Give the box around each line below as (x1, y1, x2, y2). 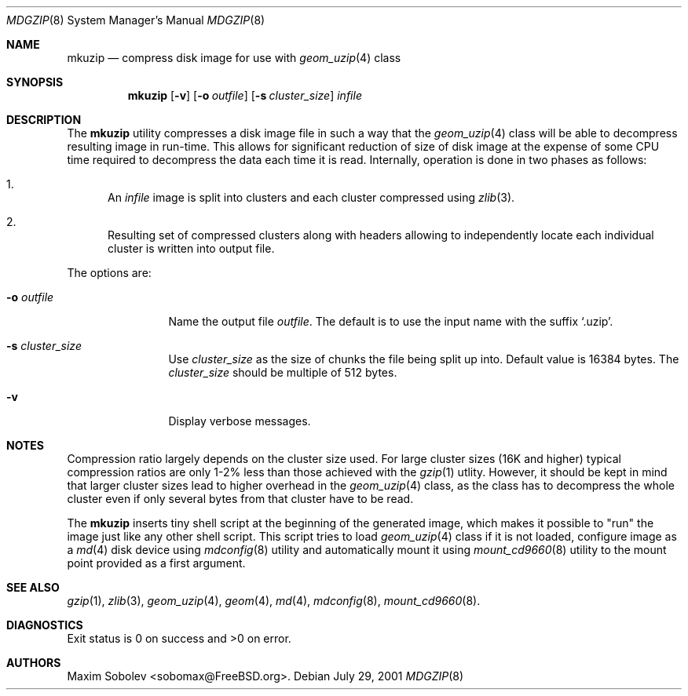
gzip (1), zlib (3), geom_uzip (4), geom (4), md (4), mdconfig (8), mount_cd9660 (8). (67, 594, 481, 607)
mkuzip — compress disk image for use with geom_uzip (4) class (67, 51, 401, 64)
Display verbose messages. (168, 414, 311, 428)
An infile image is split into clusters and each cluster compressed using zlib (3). (108, 191, 515, 204)
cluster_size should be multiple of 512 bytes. (168, 366, 397, 379)
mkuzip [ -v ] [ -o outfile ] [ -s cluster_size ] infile (127, 89, 362, 102)
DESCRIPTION (6, 113, 82, 126)
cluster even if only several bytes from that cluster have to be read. (67, 492, 414, 505)
